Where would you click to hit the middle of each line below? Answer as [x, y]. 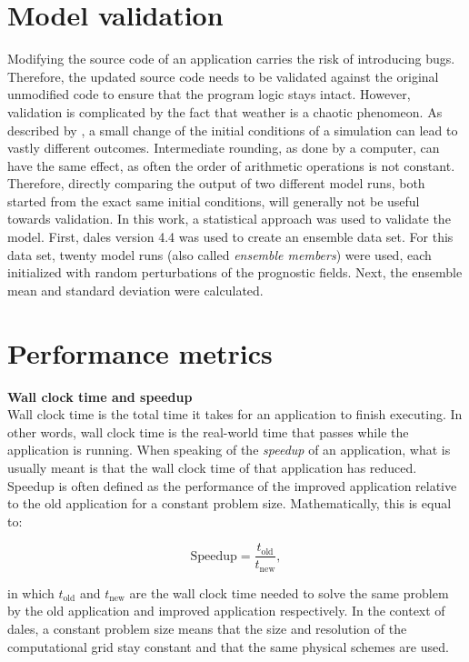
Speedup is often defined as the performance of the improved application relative [232, 485]
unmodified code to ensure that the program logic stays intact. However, [209, 94]
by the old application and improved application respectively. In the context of [226, 611]
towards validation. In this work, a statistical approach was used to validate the [229, 219]
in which [31, 592]
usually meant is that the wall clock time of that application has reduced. [212, 467]
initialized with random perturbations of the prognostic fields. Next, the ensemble [235, 272]
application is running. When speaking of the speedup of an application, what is [229, 450]
